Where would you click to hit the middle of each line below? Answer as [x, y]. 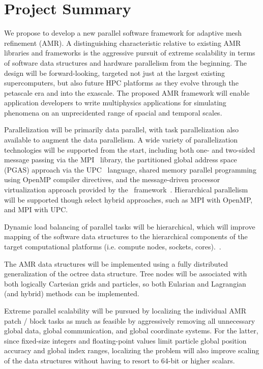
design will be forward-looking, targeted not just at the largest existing [115, 73]
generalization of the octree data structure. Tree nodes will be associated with [126, 274]
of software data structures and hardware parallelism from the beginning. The [125, 62]
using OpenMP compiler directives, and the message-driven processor [112, 179]
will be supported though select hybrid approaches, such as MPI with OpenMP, [128, 199]
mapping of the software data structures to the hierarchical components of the [126, 236]
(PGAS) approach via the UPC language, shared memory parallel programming [130, 169]
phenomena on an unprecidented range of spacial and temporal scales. [113, 112]
